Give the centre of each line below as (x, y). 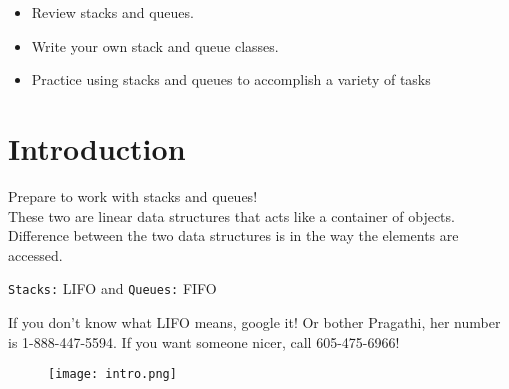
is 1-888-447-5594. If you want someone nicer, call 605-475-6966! (204, 341)
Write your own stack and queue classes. (155, 45)
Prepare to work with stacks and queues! (133, 195)
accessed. (35, 254)
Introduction (97, 147)
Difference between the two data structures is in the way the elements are (233, 235)
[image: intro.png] (112, 374)
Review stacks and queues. (112, 12)
